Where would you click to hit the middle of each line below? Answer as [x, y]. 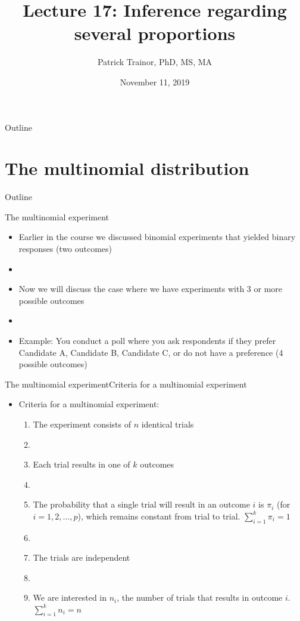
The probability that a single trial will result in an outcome [141, 504]
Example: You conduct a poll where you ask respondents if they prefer [147, 340]
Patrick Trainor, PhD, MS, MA [155, 62]
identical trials [168, 424]
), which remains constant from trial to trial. [159, 516]
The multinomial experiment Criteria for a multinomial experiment [126, 384]
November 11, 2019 [155, 82]
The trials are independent [82, 557]
